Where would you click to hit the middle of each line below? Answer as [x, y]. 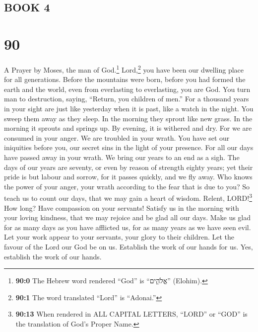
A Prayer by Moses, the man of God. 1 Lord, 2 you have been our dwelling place [124, 69]
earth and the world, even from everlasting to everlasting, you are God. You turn [127, 89]
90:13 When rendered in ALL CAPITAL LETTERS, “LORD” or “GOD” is [131, 314]
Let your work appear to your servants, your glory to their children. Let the [119, 237]
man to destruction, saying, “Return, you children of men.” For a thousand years [127, 99]
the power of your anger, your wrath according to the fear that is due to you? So [127, 186]
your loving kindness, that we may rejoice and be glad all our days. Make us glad [128, 217]
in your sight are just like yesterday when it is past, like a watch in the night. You [129, 108]
